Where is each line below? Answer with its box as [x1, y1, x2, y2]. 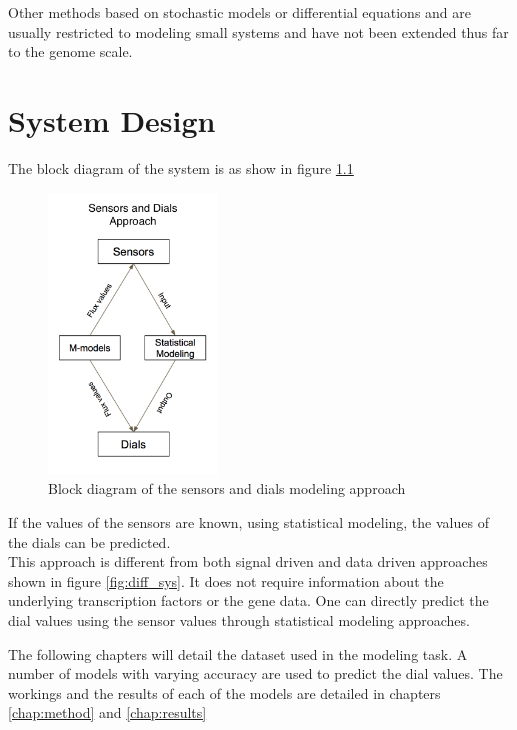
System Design [8, 99, 216, 140]
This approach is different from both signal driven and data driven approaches [8, 551, 488, 572]
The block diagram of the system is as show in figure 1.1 [8, 157, 354, 178]
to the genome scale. [8, 41, 133, 62]
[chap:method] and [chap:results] [8, 702, 207, 723]
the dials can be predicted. [8, 531, 171, 552]
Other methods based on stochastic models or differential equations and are [8, 2, 472, 22]
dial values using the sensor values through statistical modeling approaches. [8, 609, 470, 630]
